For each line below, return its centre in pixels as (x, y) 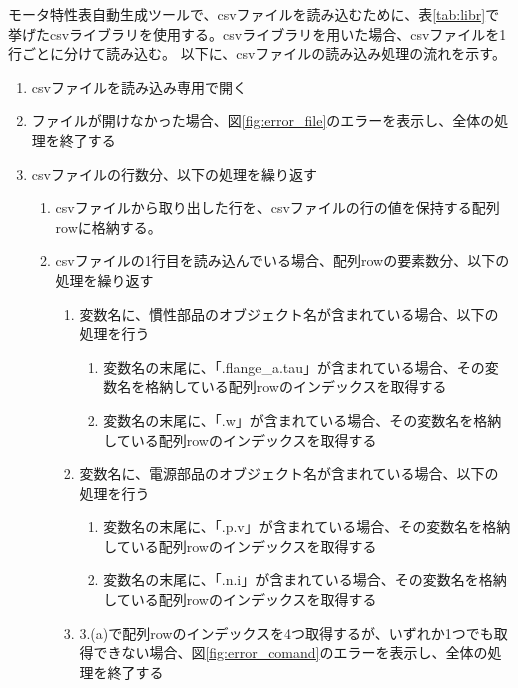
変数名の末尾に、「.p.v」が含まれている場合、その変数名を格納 (307, 526)
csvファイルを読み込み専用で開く (139, 86)
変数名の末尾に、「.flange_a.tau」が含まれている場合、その (294, 366)
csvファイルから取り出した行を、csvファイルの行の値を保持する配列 (277, 207)
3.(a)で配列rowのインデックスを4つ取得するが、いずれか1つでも (286, 632)
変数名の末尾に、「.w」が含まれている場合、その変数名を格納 (302, 419)
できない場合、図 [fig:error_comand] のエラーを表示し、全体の (290, 652)
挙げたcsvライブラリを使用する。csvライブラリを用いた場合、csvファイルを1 (257, 33)
